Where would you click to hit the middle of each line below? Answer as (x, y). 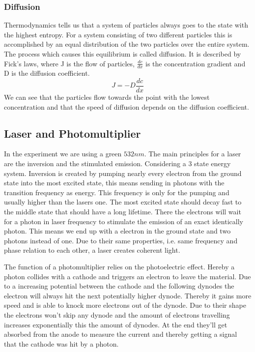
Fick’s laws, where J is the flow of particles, (69, 63)
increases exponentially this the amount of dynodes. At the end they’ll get (116, 324)
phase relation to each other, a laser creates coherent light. (92, 250)
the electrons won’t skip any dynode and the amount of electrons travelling (117, 314)
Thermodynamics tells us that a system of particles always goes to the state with (126, 25)
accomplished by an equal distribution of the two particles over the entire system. (127, 44)
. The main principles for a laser (193, 154)
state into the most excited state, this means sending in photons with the (114, 183)
